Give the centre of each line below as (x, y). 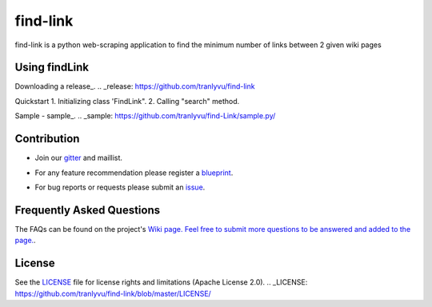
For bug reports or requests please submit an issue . (120, 187)
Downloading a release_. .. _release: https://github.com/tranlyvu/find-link (135, 86)
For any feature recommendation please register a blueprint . (134, 173)
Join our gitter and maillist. (79, 158)
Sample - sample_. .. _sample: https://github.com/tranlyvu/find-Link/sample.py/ (145, 116)
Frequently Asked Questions (88, 210)
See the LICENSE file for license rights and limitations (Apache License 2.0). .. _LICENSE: (161, 282)
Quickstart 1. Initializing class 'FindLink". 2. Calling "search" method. (127, 101)
